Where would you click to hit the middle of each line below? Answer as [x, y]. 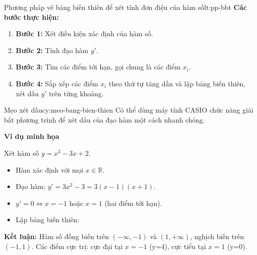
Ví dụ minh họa [32, 136]
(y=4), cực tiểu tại [178, 246]
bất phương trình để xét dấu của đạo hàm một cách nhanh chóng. [104, 119]
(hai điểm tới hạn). [133, 203]
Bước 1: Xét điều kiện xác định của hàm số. [84, 33]
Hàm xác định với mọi [49, 169]
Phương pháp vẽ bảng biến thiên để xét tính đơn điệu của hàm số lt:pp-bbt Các [126, 7]
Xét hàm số [22, 153]
